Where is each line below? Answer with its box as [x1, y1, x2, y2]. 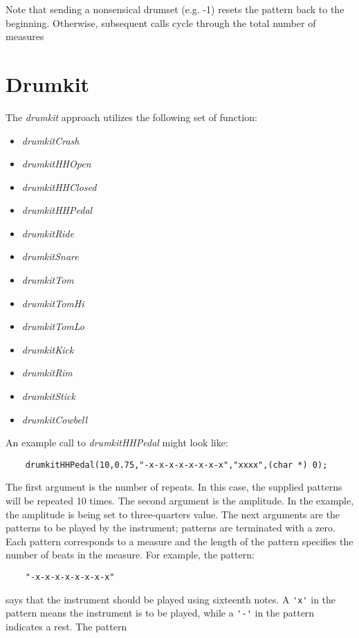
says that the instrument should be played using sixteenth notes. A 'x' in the [6, 592, 336, 606]
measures [6, 29, 44, 44]
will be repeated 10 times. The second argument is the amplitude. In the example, [6, 493, 354, 508]
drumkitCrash [21, 133, 80, 147]
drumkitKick [21, 342, 74, 356]
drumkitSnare [21, 249, 79, 264]
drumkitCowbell [21, 412, 88, 426]
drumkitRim [21, 365, 73, 380]
